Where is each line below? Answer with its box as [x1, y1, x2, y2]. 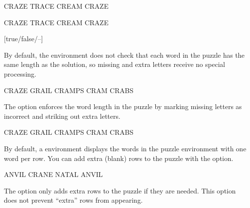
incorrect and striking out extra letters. [4, 111, 120, 121]
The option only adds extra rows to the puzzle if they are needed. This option [4, 185, 236, 195]
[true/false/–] [4, 33, 43, 44]
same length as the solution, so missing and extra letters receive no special [4, 59, 225, 69]
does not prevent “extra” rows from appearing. [4, 195, 143, 205]
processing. [4, 68, 36, 79]
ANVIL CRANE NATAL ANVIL [4, 169, 103, 179]
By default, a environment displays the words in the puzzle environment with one [4, 143, 247, 153]
